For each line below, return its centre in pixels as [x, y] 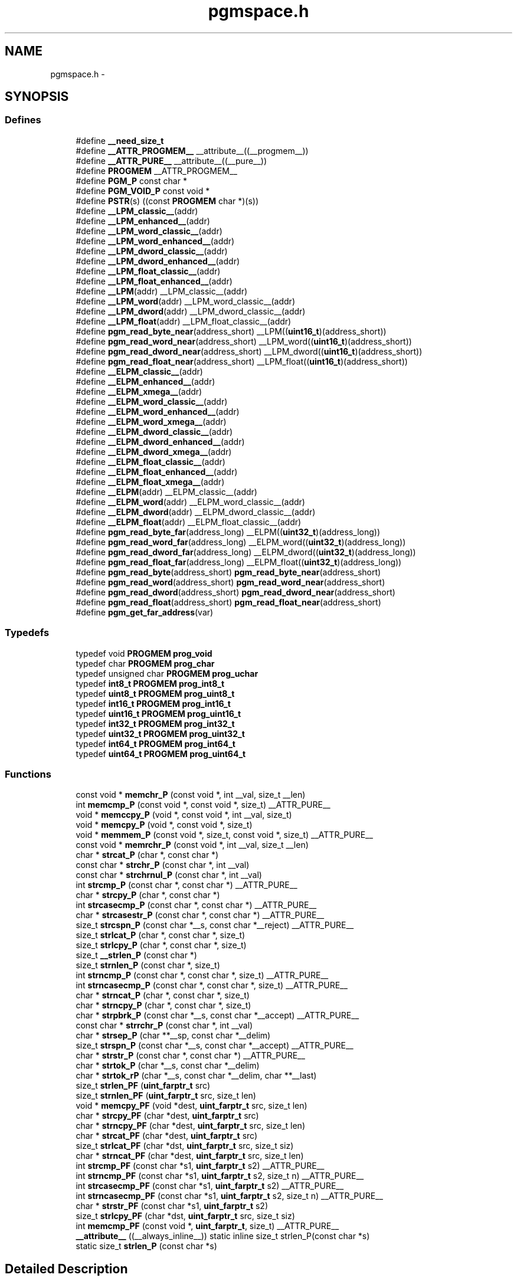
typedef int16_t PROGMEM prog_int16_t [153, 703]
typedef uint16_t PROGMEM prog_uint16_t [158, 713]
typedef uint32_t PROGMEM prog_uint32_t [160, 733]
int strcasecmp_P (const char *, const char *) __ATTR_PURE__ [196, 905]
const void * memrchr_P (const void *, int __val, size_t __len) [192, 845]
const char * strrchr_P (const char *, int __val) [164, 1026]
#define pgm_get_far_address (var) [145, 612]
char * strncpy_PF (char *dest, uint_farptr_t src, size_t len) [190, 1126]
